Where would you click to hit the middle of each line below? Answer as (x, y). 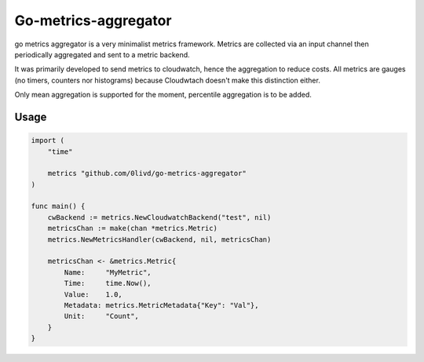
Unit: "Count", (101, 316)
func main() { (58, 207)
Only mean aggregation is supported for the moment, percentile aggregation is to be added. (163, 95)
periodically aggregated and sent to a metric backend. (102, 54)
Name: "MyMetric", (108, 272)
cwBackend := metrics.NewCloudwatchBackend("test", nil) (159, 217)
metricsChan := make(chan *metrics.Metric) (132, 229)
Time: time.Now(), (108, 283)
